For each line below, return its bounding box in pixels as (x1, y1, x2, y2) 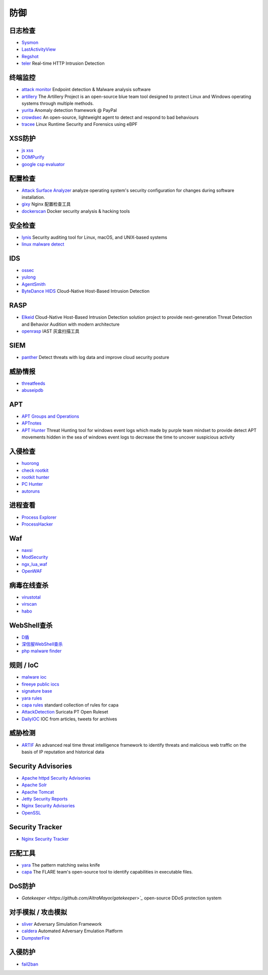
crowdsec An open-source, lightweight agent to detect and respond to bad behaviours (21, 114, 199, 120)
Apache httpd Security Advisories (21, 775, 91, 781)
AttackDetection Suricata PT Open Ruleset (21, 709, 109, 715)
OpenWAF (21, 568, 42, 574)
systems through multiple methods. (21, 100, 94, 106)
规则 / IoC (9, 661, 39, 670)
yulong (21, 274, 36, 280)
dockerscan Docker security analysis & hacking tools (21, 208, 130, 214)
